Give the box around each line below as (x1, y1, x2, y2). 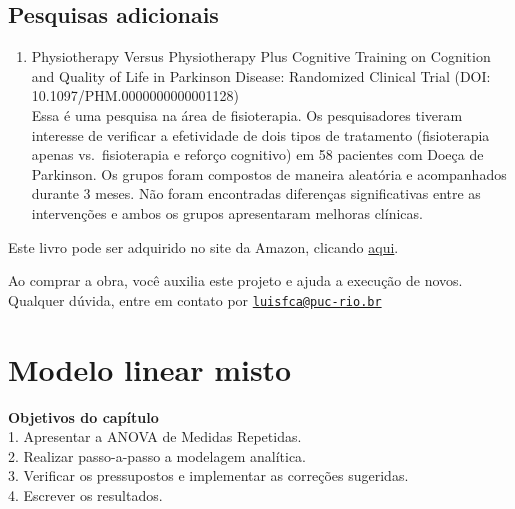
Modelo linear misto (8, 348, 292, 389)
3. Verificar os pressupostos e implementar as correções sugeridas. (8, 465, 409, 486)
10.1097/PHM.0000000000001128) (31, 85, 239, 106)
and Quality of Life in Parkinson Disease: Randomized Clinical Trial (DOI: (31, 65, 491, 86)
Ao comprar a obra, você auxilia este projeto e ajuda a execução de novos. (8, 270, 463, 291)
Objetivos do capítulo (8, 406, 159, 427)
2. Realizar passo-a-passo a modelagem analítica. (8, 445, 307, 466)
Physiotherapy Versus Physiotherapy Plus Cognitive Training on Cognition (31, 46, 491, 67)
